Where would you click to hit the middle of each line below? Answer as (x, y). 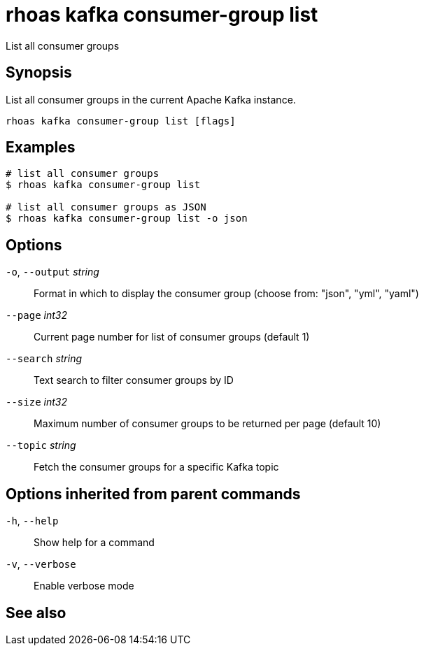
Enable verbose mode (84, 586)
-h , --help (32, 521)
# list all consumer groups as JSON (106, 207)
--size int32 (36, 402)
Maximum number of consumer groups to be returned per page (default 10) (207, 424)
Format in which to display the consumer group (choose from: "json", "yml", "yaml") (226, 294)
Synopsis (39, 73)
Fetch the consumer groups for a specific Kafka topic (156, 467)
